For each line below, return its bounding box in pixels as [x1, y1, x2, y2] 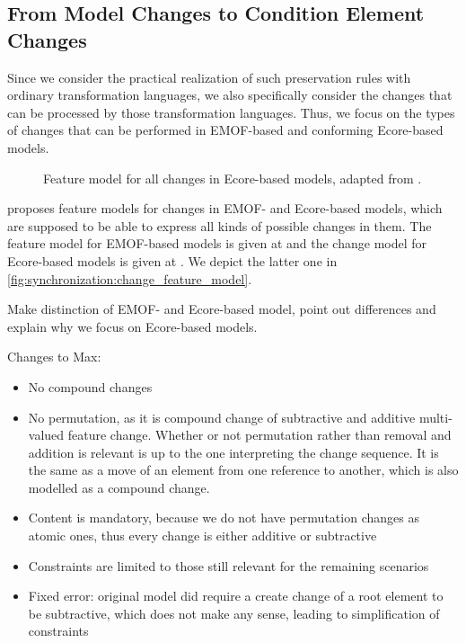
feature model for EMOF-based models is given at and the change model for [7, 234, 427, 253]
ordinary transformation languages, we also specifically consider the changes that [7, 85, 453, 104]
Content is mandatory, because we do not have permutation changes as [28, 508, 419, 527]
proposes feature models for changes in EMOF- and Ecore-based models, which [7, 199, 443, 218]
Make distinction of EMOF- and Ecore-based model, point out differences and [7, 299, 436, 318]
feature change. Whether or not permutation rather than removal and [67, 425, 452, 444]
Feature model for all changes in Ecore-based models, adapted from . [43, 168, 422, 187]
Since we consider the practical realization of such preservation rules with [7, 67, 411, 86]
